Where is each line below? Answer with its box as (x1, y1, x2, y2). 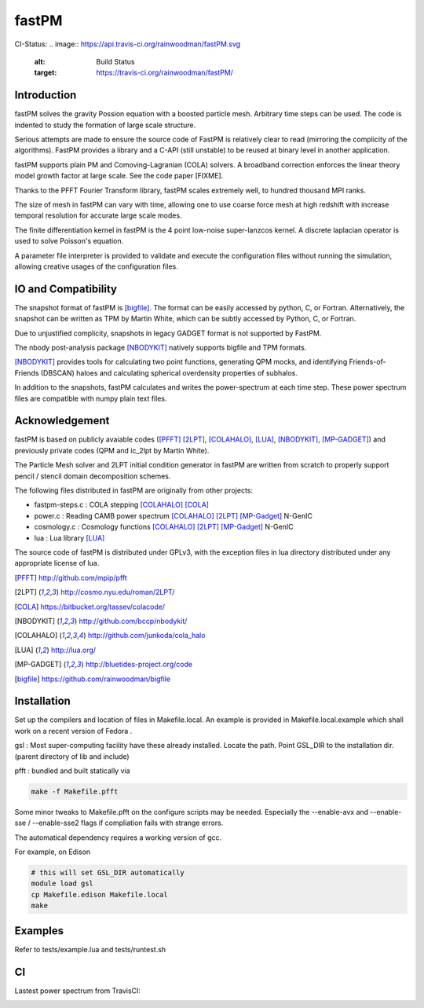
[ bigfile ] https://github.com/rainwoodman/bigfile (14, 674, 171, 684)
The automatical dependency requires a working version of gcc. (14, 833, 222, 842)
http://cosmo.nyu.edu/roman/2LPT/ (60, 588, 175, 597)
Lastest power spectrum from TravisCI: (14, 986, 141, 995)
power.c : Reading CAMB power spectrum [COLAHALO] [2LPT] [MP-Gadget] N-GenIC (34, 511, 313, 520)
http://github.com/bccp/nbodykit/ (79, 616, 188, 625)
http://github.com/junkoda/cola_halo (87, 631, 206, 640)
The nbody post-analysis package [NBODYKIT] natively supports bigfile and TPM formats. (14, 343, 307, 352)
